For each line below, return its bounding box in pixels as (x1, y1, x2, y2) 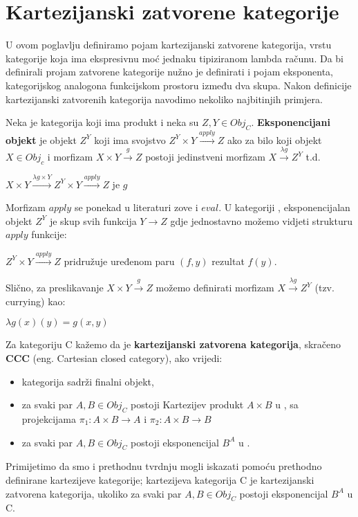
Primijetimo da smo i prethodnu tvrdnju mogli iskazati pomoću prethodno (6, 459, 322, 473)
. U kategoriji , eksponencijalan (218, 200, 350, 215)
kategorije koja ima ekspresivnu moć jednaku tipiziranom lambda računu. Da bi (6, 51, 343, 65)
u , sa (275, 397, 299, 412)
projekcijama (21, 412, 77, 426)
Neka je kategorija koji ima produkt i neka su (6, 115, 199, 129)
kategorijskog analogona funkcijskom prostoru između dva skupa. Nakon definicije (6, 78, 352, 92)
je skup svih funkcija (49, 213, 137, 228)
